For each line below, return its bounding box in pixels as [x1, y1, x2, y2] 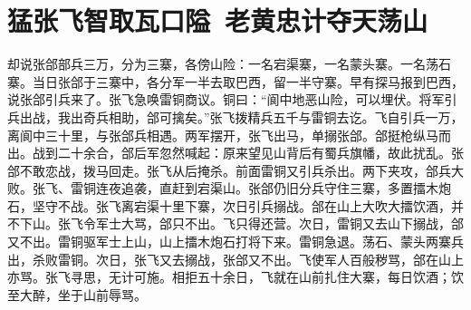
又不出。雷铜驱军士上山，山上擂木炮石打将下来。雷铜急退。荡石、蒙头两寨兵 [7, 232, 464, 251]
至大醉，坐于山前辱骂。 [7, 285, 147, 304]
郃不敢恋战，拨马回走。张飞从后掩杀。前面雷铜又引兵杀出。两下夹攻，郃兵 [7, 160, 451, 179]
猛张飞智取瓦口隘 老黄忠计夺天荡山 [7, 2, 428, 39]
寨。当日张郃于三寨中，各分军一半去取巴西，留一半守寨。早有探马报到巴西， [7, 72, 464, 91]
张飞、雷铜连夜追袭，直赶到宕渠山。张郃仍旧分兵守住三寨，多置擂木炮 [32, 179, 451, 198]
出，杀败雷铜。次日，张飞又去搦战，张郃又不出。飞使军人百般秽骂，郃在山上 [7, 249, 464, 268]
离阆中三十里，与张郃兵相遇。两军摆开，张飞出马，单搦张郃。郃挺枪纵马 [7, 125, 438, 144]
